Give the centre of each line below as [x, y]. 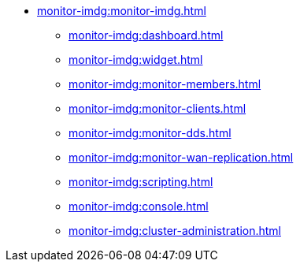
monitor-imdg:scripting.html [141, 182]
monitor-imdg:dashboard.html [146, 35]
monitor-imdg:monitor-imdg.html [122, 11]
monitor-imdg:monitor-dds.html [150, 133]
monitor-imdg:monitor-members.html [165, 84]
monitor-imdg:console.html [139, 206]
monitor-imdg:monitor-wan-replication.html [181, 157]
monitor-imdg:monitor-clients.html [157, 108]
